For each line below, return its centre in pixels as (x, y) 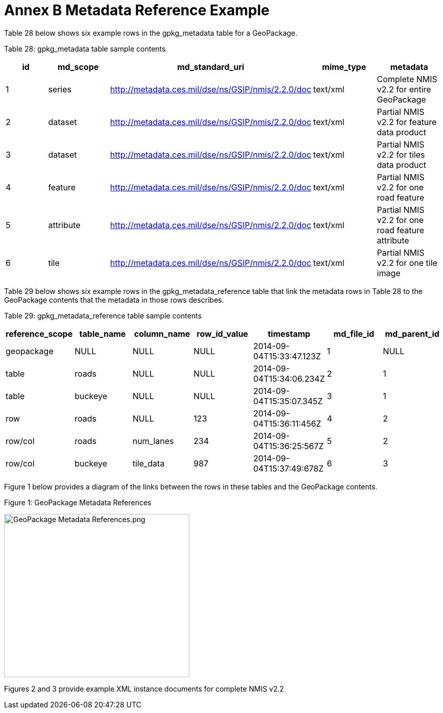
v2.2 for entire (404, 89)
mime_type (344, 67)
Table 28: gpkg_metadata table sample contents (85, 48)
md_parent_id (412, 334)
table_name (103, 334)
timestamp (289, 334)
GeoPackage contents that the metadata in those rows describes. (114, 300)
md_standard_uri (211, 67)
